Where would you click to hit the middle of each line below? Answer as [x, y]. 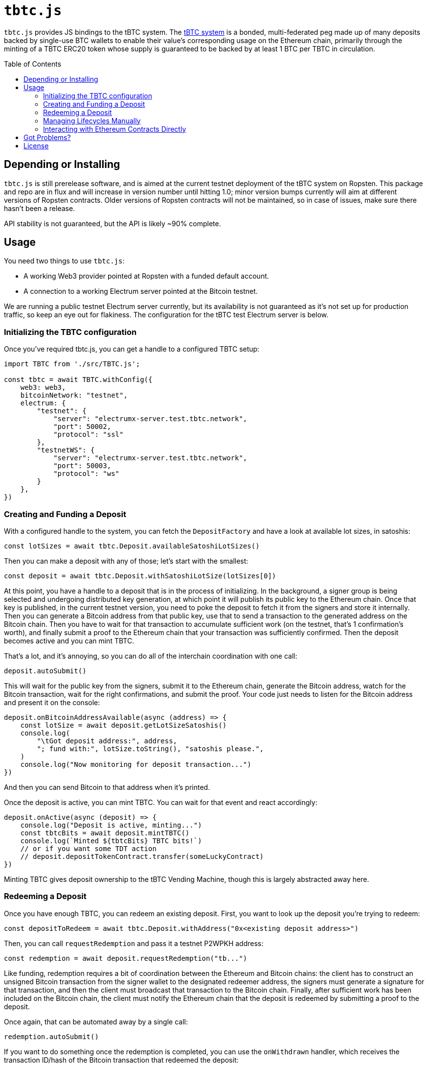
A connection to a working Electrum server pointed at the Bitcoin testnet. [141, 291]
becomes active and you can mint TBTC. [69, 641]
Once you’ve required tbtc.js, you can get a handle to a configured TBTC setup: [132, 349]
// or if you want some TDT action [88, 848]
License [36, 145]
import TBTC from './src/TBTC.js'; [72, 364]
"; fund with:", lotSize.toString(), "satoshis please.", [150, 748]
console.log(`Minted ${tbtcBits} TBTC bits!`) [111, 841]
